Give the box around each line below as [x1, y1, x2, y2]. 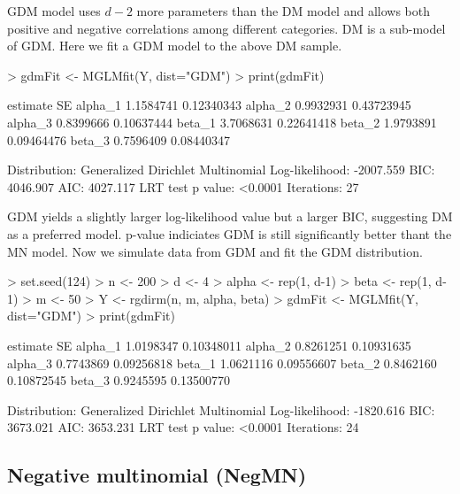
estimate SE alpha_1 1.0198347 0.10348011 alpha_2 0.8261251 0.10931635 [7, 336, 411, 354]
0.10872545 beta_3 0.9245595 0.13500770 [7, 371, 230, 390]
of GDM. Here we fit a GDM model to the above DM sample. [7, 36, 342, 55]
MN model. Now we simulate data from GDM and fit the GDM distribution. [7, 242, 423, 260]
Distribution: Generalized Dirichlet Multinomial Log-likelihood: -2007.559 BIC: [7, 160, 435, 179]
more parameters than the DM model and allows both [136, 2, 430, 19]
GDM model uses [7, 2, 101, 19]
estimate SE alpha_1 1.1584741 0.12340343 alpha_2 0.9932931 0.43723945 [7, 96, 411, 114]
